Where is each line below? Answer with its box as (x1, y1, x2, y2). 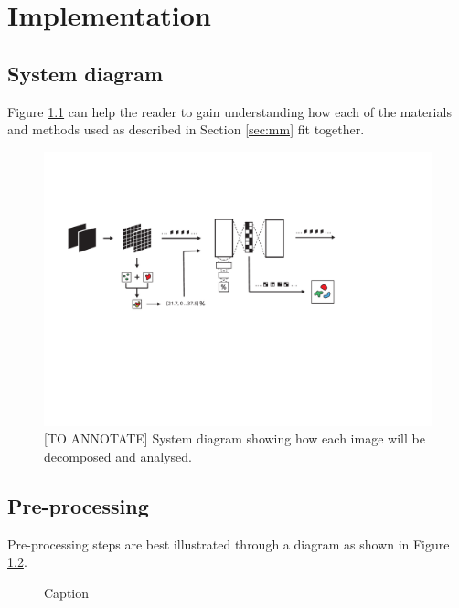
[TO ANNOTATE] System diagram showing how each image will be (44, 429, 425, 448)
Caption (44, 582, 90, 602)
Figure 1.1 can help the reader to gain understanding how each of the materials (7, 101, 452, 121)
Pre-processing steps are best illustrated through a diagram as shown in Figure (7, 534, 450, 553)
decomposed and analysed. (44, 446, 192, 465)
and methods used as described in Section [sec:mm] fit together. (7, 120, 365, 139)
